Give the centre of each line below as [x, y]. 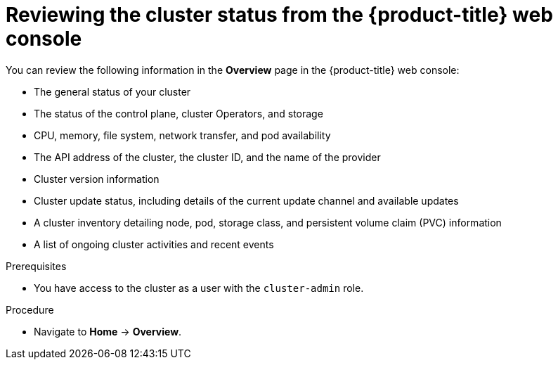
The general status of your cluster [112, 91]
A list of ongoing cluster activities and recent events [154, 244]
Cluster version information [97, 179]
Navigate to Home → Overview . [108, 331]
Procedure [30, 309]
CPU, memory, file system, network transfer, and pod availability [182, 135]
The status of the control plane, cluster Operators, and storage [179, 113]
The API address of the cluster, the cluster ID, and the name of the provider [207, 157]
